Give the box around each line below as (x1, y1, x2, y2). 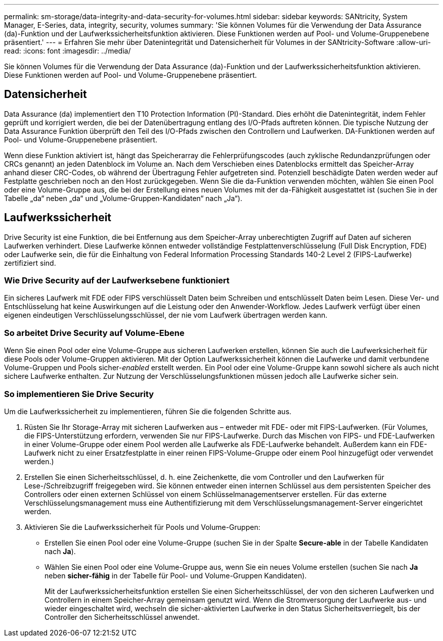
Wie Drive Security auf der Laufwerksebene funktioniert (4, 275, 230, 286)
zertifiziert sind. (4, 258, 56, 267)
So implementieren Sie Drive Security (4, 388, 154, 399)
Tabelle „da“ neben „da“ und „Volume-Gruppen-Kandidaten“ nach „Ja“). (4, 193, 243, 203)
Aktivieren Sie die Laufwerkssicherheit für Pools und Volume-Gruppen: (24, 522, 260, 531)
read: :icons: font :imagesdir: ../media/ (4, 46, 131, 55)
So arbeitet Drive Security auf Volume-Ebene (4, 327, 185, 338)
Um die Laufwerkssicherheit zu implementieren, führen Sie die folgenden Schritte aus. (4, 407, 292, 416)
